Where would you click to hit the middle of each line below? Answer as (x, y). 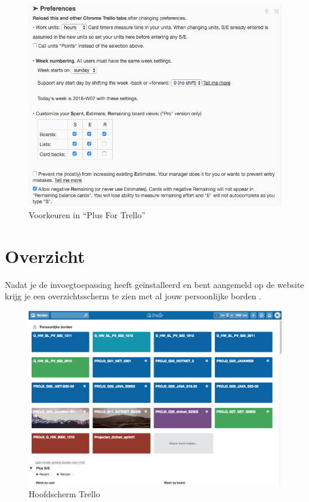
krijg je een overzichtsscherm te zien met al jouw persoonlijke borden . (133, 296)
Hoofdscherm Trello (64, 494)
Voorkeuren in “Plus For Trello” (87, 214)
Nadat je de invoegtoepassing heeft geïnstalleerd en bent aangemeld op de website (154, 284)
